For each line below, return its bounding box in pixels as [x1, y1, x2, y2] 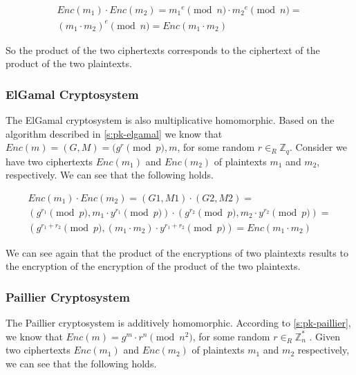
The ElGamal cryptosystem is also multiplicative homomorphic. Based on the [6, 112, 335, 127]
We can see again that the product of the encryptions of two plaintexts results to [6, 245, 348, 259]
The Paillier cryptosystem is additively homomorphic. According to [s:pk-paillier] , [6, 315, 351, 330]
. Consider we [290, 140, 347, 154]
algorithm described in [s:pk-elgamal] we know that [6, 126, 223, 140]
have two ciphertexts [6, 154, 93, 168]
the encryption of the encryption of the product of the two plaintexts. [6, 259, 301, 273]
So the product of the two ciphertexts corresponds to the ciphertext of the [6, 42, 320, 57]
